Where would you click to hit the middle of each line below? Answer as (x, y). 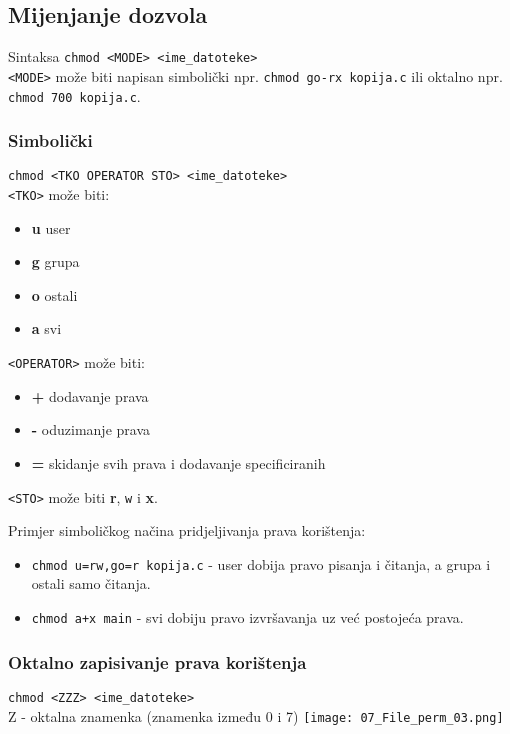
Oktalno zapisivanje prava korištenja (157, 661)
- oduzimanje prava (90, 429)
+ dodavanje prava (90, 395)
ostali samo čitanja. (91, 583)
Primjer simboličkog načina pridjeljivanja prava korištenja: (187, 530)
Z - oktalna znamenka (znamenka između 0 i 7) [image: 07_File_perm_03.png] (256, 715)
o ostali (54, 294)
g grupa (55, 261)
